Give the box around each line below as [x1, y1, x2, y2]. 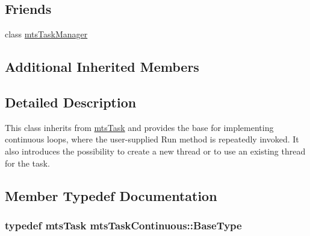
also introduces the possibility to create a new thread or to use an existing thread [5, 144, 306, 157]
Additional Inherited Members [5, 57, 199, 76]
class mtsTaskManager [5, 28, 88, 40]
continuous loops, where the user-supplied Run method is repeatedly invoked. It [5, 133, 299, 145]
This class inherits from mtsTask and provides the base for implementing [5, 121, 274, 133]
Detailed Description [5, 92, 137, 111]
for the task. [5, 156, 50, 169]
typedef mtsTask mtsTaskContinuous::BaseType [5, 217, 242, 232]
